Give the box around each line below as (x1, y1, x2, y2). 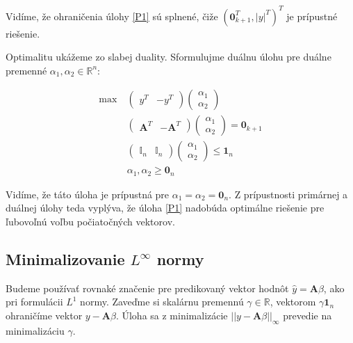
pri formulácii (6, 294, 63, 309)
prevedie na (283, 308, 332, 323)
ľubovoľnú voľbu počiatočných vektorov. (6, 214, 175, 229)
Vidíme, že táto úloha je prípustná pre (6, 186, 170, 201)
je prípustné (286, 8, 338, 23)
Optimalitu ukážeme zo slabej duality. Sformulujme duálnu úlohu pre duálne (6, 49, 331, 64)
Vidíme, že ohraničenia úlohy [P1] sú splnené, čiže (6, 8, 218, 23)
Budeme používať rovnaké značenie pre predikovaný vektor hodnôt (6, 280, 289, 295)
